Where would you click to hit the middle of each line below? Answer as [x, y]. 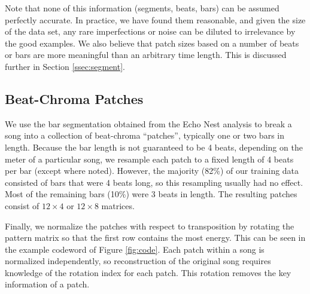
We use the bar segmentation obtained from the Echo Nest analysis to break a [148, 123]
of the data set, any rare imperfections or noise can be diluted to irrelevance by [150, 31]
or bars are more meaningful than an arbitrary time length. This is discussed [146, 55]
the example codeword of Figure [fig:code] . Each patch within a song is [135, 249]
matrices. [118, 205]
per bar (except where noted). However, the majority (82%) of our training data [152, 171]
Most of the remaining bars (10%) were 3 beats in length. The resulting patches [151, 194]
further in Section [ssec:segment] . [65, 66]
